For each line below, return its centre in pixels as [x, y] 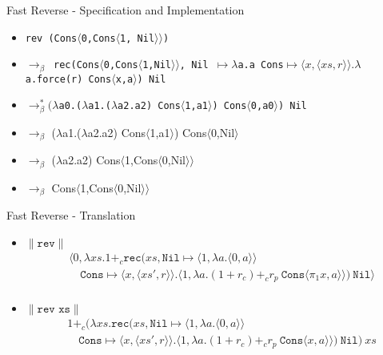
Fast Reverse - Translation [71, 215]
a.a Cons [261, 65]
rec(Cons [77, 65]
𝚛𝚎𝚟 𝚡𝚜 [54, 310]
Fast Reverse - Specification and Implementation [126, 10]
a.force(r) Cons [68, 79]
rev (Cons [51, 38]
